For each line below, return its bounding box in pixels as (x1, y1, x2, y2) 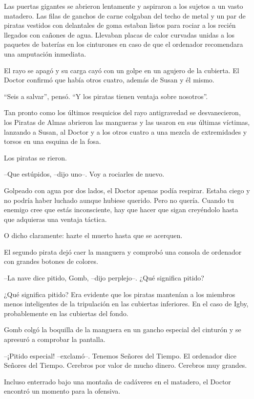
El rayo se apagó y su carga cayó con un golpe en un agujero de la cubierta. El (4, 65, 239, 75)
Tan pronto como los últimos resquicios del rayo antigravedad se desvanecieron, (4, 107, 241, 118)
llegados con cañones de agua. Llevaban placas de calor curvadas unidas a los (4, 29, 235, 40)
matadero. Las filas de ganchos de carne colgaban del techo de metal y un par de (4, 10, 246, 20)
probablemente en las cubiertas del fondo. (4, 308, 128, 318)
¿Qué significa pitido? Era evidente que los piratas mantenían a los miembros (4, 289, 235, 299)
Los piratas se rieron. (4, 152, 67, 162)
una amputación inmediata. (4, 48, 86, 59)
